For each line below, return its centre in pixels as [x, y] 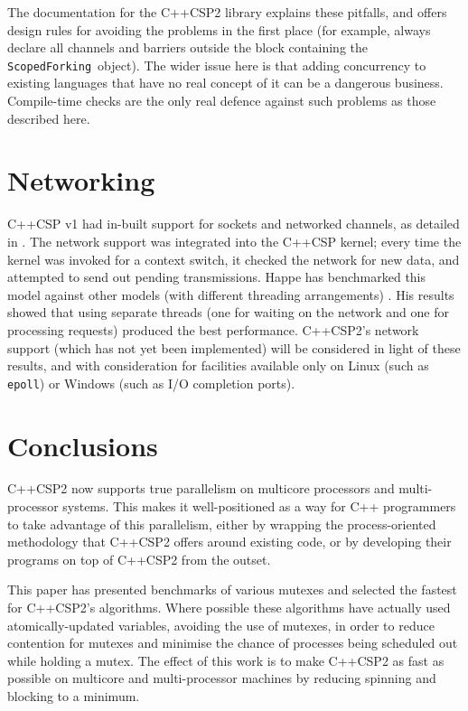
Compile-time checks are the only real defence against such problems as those [222, 101]
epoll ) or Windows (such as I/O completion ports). [151, 383]
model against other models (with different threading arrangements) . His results [231, 294]
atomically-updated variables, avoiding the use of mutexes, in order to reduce [221, 625]
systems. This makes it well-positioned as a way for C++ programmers [259, 506]
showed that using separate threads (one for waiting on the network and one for [228, 312]
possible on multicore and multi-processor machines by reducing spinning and [222, 678]
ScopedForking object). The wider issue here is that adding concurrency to [217, 65]
